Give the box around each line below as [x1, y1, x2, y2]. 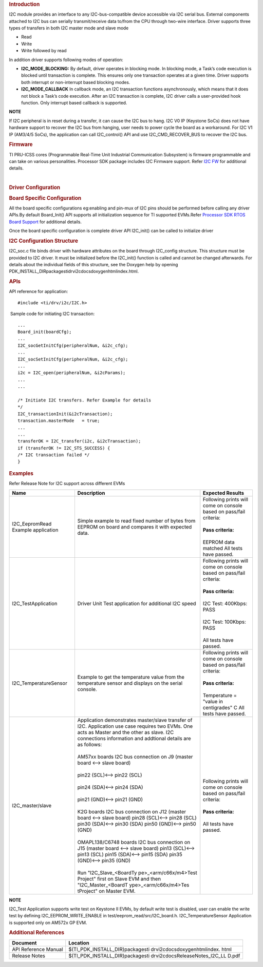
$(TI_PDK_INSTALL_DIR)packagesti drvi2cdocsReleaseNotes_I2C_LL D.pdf [68, 952, 241, 959]
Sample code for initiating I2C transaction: [10, 311, 95, 317]
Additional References [9, 929, 64, 936]
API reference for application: [9, 289, 68, 294]
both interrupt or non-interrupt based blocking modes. [21, 79, 131, 85]
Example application [12, 526, 58, 533]
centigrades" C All [203, 704, 244, 711]
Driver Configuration [9, 184, 60, 190]
